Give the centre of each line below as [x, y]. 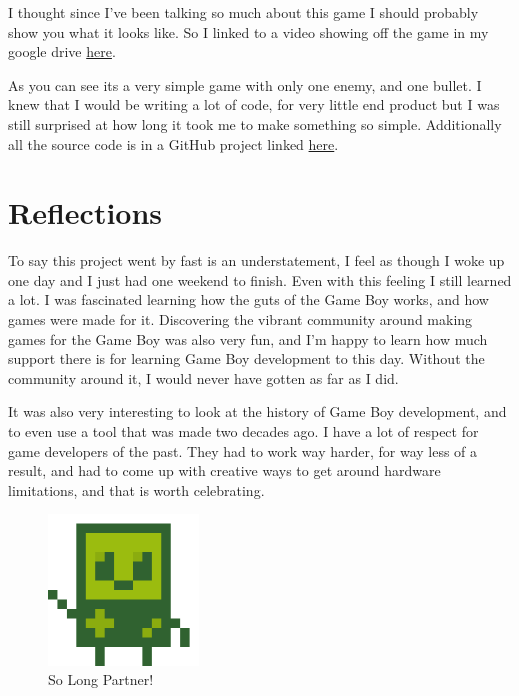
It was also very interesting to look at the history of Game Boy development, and [257, 411]
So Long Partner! [101, 679]
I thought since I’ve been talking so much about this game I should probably [243, 12]
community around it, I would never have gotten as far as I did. [203, 377]
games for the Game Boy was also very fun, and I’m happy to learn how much [248, 338]
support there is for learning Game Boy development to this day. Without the [246, 358]
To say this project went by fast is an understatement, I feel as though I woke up [256, 260]
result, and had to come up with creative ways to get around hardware [224, 470]
